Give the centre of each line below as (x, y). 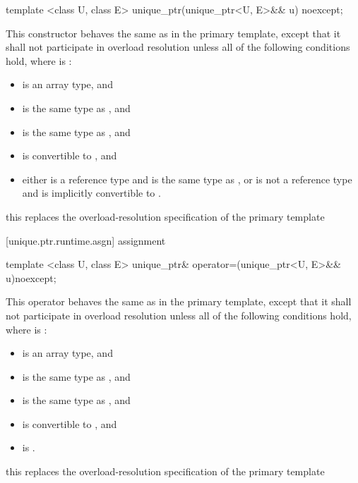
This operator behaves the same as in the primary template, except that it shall (179, 301)
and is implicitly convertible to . (91, 193)
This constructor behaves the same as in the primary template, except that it (173, 33)
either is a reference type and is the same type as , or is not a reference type (187, 179)
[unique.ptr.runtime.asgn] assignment (86, 240)
